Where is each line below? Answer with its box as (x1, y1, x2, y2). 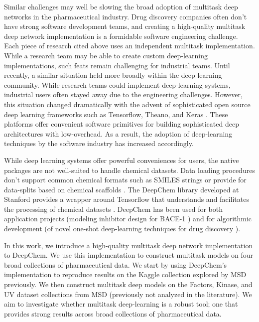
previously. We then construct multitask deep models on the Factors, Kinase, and (4, 279, 253, 290)
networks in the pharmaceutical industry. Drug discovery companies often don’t (4, 11, 247, 21)
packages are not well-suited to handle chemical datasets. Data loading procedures (4, 164, 255, 175)
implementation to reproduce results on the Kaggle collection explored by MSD (4, 269, 247, 280)
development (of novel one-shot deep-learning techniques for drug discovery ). (4, 223, 241, 234)
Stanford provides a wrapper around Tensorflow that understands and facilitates (4, 194, 249, 204)
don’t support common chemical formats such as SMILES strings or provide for (4, 174, 247, 185)
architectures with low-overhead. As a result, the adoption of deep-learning (4, 128, 233, 139)
